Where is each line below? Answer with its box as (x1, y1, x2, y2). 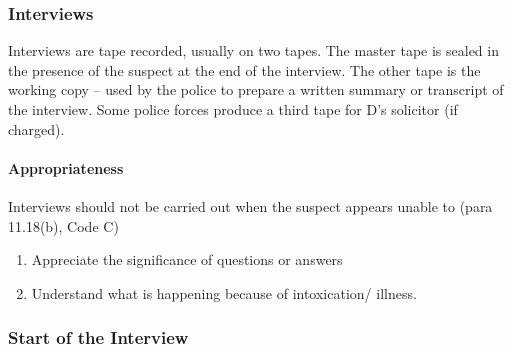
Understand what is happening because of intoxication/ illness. (31, 282, 417, 303)
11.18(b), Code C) (8, 215, 119, 236)
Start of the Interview (8, 325, 189, 350)
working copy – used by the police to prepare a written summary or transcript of (8, 79, 504, 100)
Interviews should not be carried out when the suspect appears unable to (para (8, 195, 493, 216)
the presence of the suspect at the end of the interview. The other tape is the (8, 59, 481, 80)
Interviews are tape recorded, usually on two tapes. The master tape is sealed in (8, 40, 499, 61)
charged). (8, 118, 65, 139)
